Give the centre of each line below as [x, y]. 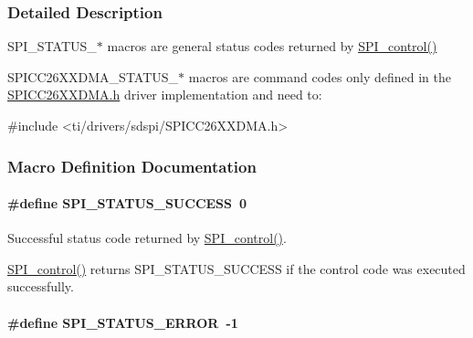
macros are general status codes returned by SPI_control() [272, 46]
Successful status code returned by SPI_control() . [147, 238]
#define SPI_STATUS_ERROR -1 [123, 322]
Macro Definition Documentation [132, 166]
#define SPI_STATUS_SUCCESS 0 [127, 203]
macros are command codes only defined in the [320, 76]
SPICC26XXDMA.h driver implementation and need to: [165, 95]
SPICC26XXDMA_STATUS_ [93, 76]
